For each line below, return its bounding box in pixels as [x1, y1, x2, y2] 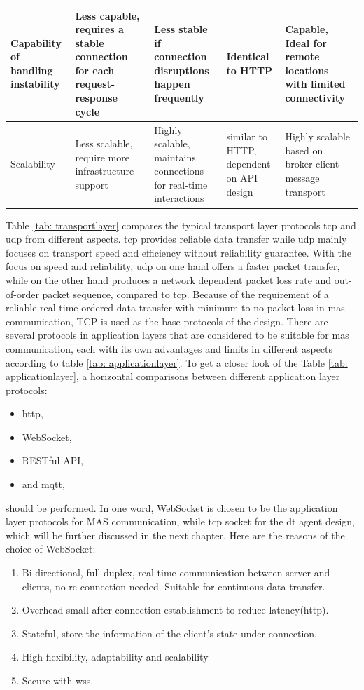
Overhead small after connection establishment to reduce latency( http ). [22, 602, 329, 617]
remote [285, 49, 320, 64]
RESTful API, [22, 453, 84, 468]
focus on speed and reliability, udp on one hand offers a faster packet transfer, [6, 259, 340, 273]
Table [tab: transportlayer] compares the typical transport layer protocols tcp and [6, 217, 356, 232]
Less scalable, [75, 136, 133, 151]
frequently [154, 90, 204, 105]
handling [10, 62, 53, 77]
